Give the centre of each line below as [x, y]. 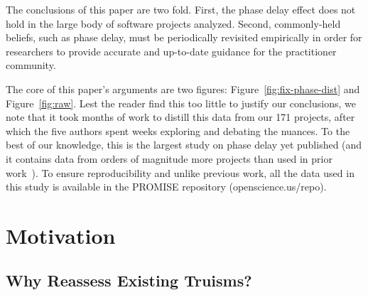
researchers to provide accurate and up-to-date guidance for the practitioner [171, 51]
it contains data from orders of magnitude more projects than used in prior [169, 158]
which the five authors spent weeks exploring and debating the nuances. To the [178, 130]
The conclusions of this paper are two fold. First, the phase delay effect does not [181, 9]
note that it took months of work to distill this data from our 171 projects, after [180, 117]
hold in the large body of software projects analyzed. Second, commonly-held [173, 23]
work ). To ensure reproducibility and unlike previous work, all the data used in [180, 172]
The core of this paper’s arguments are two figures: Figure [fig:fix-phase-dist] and [183, 88]
